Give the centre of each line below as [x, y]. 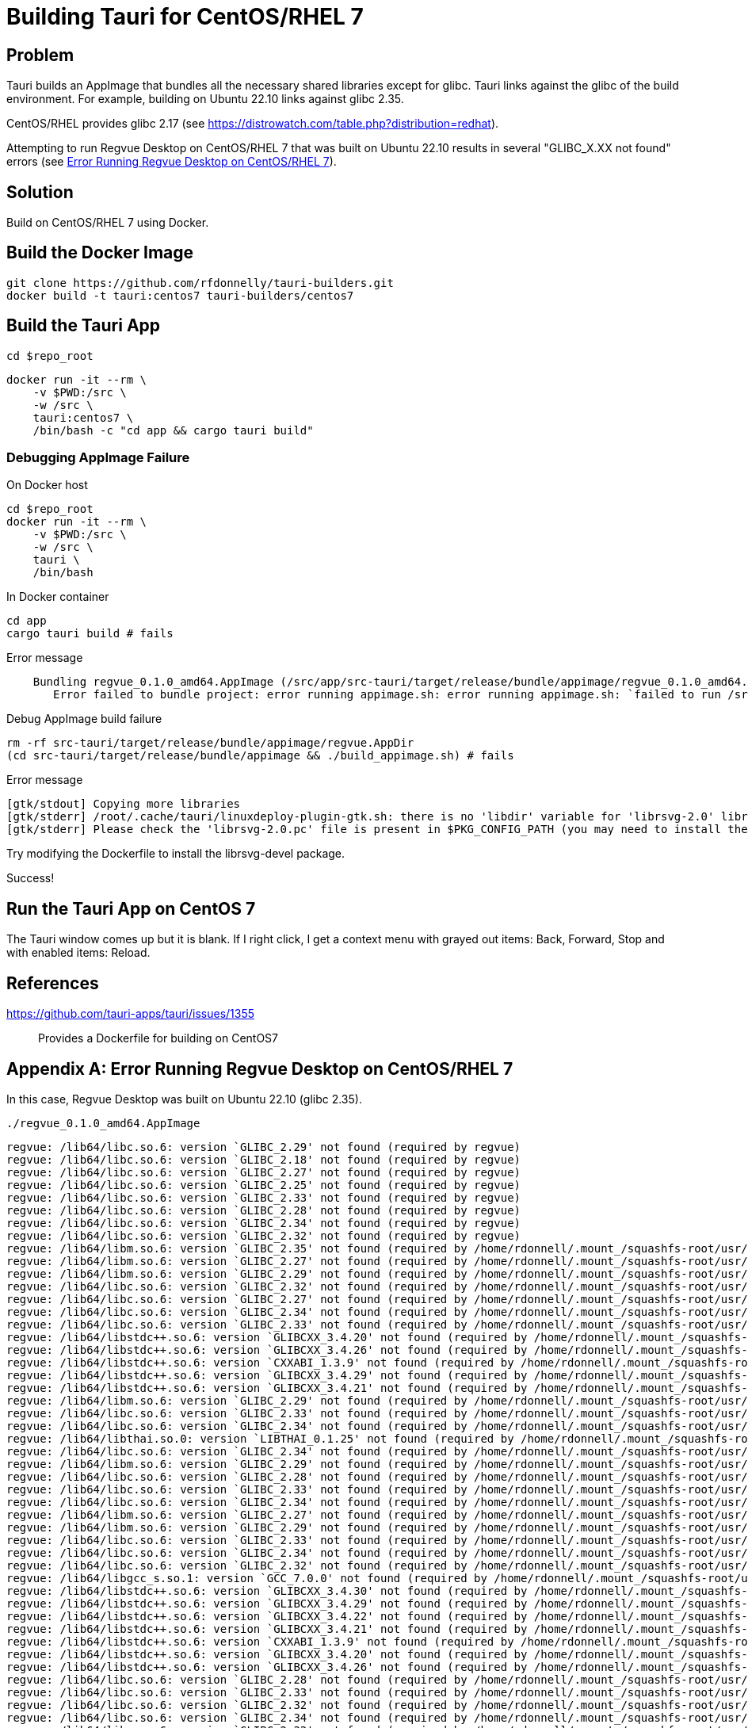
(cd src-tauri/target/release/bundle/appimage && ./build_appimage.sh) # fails [260, 756]
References [53, 983]
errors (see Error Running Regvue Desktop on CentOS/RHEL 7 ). [172, 162]
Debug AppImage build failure [84, 719]
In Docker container [58, 597]
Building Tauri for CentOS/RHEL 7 [185, 17]
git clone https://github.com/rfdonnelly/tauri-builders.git [200, 283]
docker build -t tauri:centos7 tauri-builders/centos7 [180, 295]
